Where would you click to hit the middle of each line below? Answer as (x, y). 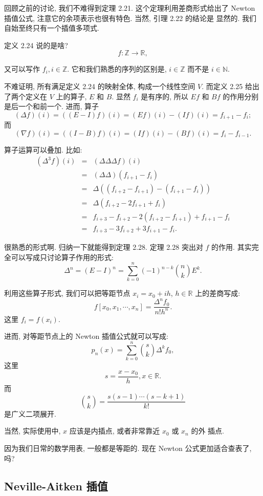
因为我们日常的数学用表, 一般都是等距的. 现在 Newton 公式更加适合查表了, (128, 448)
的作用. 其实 (232, 247)
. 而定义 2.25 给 (227, 86)
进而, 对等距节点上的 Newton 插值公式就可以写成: (86, 336)
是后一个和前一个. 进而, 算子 (52, 106)
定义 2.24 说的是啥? (36, 45)
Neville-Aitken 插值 (56, 486)
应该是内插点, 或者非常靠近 (115, 431)
